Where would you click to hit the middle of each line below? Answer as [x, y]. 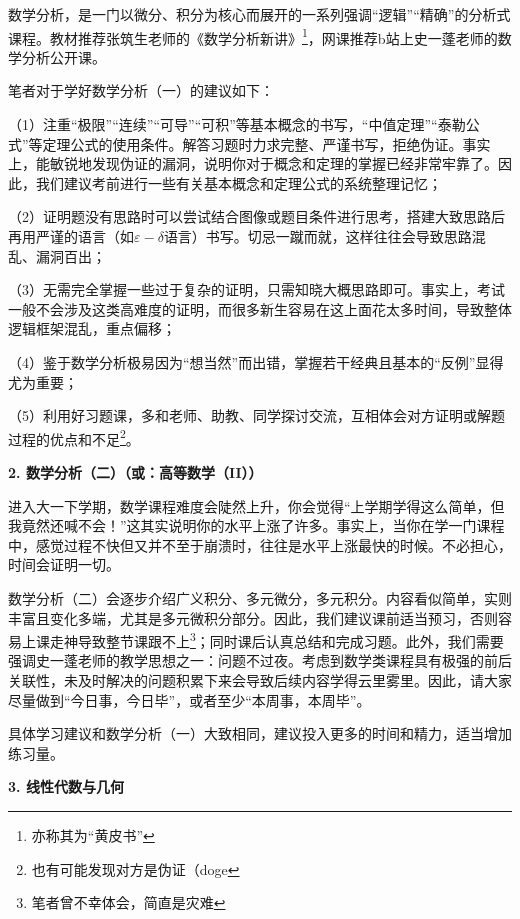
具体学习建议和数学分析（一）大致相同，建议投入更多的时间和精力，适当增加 [260, 733]
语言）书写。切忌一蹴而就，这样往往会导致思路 [317, 236]
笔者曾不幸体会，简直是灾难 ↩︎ [128, 902]
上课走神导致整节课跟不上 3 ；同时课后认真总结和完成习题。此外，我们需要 [262, 639]
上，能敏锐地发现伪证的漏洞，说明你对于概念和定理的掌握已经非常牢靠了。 [253, 163]
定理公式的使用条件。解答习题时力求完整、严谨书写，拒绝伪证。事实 [266, 143]
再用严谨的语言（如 [71, 236]
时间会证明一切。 [64, 564]
